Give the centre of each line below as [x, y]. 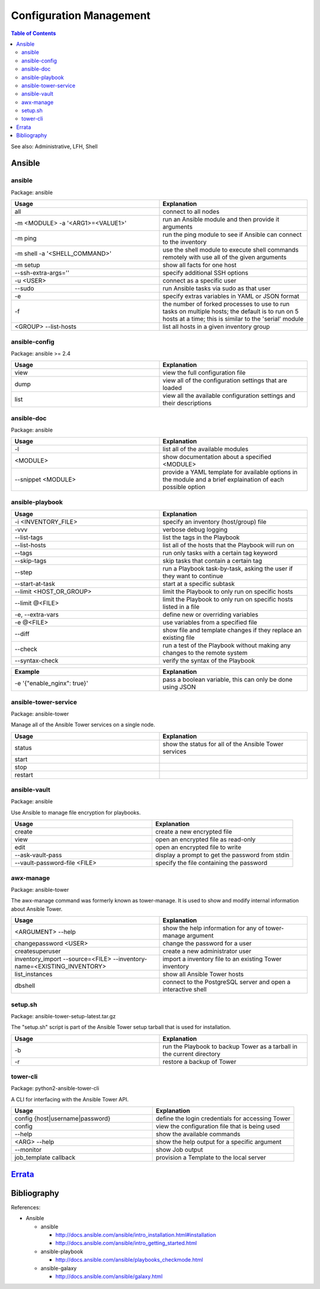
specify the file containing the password [211, 863]
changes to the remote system [205, 653]
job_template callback [45, 1158]
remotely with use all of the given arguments [225, 257]
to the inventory [185, 242]
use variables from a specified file [210, 622]
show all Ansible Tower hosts [203, 974]
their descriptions [187, 403]
